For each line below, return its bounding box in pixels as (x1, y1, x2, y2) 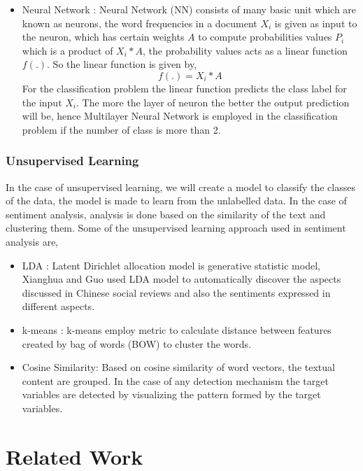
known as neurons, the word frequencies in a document (22, 15, 257, 30)
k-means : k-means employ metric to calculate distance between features (22, 322, 332, 337)
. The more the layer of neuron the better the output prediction (76, 94, 350, 109)
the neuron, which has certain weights (22, 29, 185, 44)
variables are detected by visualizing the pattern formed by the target (22, 387, 321, 402)
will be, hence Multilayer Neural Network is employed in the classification (22, 108, 338, 123)
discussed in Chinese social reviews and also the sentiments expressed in (22, 285, 331, 300)
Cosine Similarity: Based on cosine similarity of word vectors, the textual (22, 360, 335, 374)
